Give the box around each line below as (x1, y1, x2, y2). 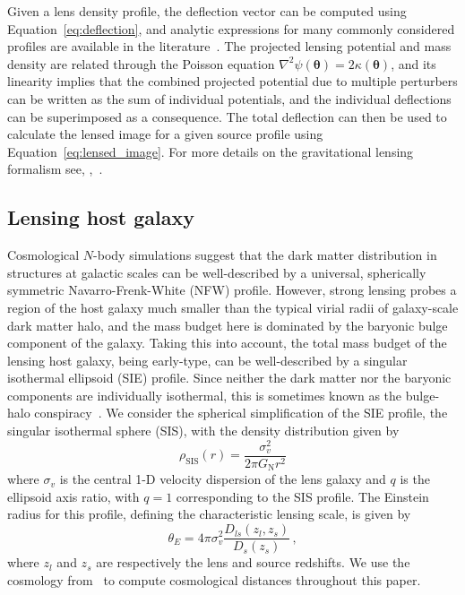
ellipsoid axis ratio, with (7, 487, 140, 505)
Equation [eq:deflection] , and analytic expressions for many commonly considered (7, 19, 455, 38)
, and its (391, 54, 436, 73)
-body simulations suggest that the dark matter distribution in (93, 246, 437, 264)
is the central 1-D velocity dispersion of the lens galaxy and (59, 470, 386, 488)
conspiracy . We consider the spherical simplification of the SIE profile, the (34, 403, 448, 422)
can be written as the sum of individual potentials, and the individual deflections (7, 89, 452, 108)
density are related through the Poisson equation (7, 54, 275, 73)
